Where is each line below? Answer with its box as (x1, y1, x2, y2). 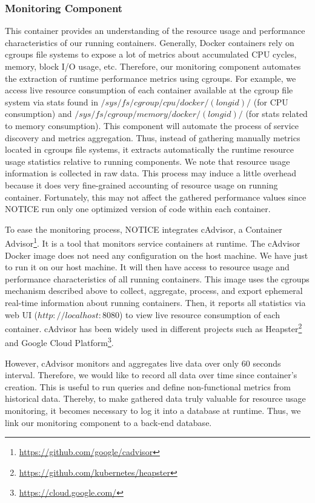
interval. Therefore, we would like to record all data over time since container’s (5, 368, 297, 381)
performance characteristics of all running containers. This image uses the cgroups (5, 272, 310, 285)
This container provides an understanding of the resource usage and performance (5, 24, 305, 37)
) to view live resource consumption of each (119, 308, 280, 321)
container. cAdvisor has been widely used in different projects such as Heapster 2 (5, 321, 302, 335)
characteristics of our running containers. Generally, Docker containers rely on (5, 36, 294, 48)
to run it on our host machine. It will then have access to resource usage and (5, 261, 290, 273)
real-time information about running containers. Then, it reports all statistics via (5, 296, 306, 308)
